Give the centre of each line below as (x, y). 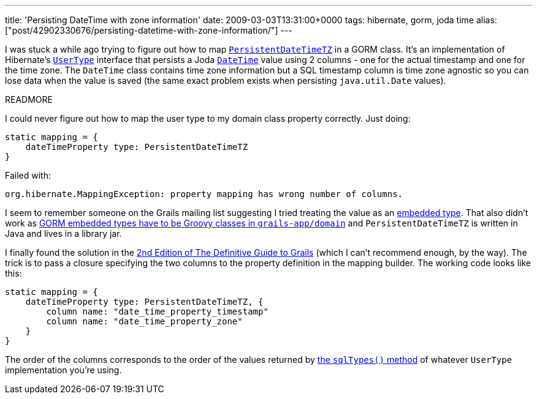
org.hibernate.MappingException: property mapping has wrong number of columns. (204, 194)
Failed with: (28, 175)
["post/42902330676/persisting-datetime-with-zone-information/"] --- (149, 30)
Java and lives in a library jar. (63, 233)
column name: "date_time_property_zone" (144, 321)
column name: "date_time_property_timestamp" (157, 311)
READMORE (29, 99)
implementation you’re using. (63, 370)
